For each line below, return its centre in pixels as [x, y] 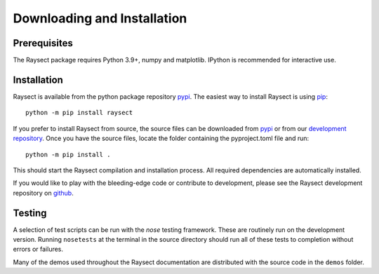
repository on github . [43, 193]
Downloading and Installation [100, 18]
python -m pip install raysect [79, 113]
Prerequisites [43, 43]
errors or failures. [38, 249]
